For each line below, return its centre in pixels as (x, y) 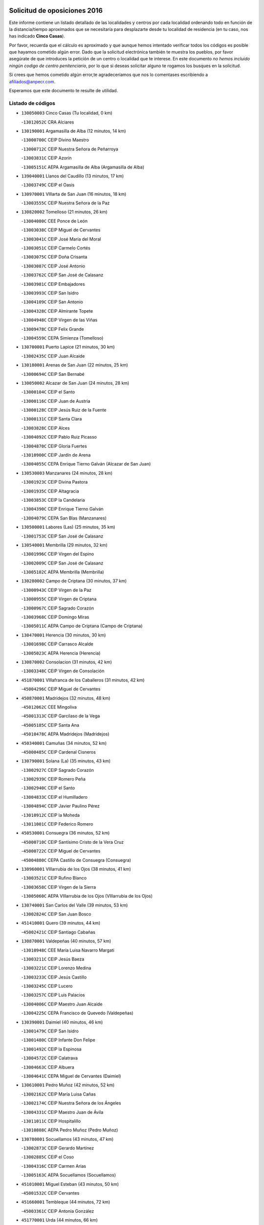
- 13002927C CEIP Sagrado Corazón (57, 770)
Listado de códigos (32, 103)
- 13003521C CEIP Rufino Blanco (54, 878)
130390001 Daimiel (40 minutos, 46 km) (62, 1022)
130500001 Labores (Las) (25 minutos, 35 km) (68, 527)
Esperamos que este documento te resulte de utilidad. (64, 91)
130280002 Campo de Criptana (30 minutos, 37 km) (74, 581)
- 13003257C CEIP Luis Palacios (53, 995)
